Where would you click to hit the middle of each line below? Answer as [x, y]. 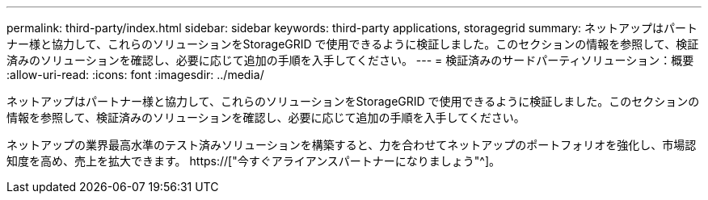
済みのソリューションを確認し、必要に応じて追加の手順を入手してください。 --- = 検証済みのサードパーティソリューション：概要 [350, 60]
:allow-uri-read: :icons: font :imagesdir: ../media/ [135, 75]
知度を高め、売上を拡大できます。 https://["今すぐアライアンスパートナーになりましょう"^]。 [254, 161]
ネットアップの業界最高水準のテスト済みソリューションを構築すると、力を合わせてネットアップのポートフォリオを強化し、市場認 [352, 145]
